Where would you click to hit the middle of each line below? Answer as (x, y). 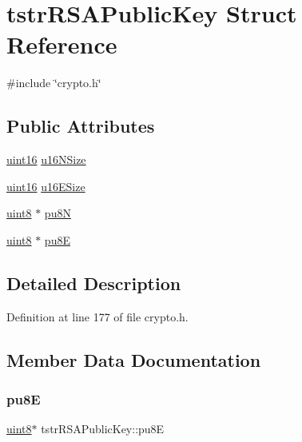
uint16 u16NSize (46, 159)
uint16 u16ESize (46, 186)
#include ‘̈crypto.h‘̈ (54, 83)
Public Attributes (81, 126)
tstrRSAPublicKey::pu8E (103, 429)
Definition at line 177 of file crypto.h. (97, 316)
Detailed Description (94, 283)
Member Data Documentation (134, 359)
